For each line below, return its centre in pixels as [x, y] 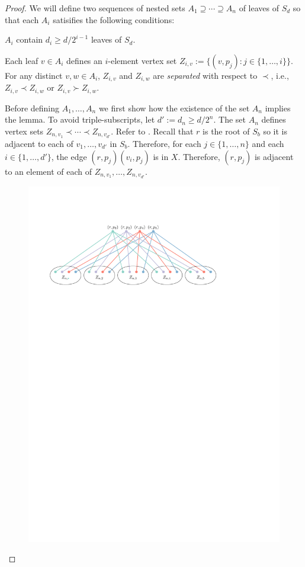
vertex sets [24, 131]
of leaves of [259, 8]
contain [30, 39]
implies [278, 108]
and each [268, 143]
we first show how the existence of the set [174, 108]
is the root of [226, 131]
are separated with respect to [205, 75]
